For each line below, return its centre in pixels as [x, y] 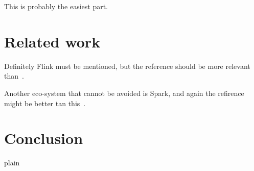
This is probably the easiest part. [56, 6]
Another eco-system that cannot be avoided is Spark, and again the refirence [124, 93]
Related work [52, 41]
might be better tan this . [45, 103]
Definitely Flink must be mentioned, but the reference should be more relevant [127, 66]
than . [14, 76]
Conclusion [44, 138]
